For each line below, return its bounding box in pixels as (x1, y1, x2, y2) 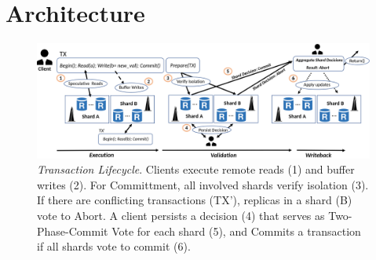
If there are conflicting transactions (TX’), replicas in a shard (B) (37, 192, 352, 208)
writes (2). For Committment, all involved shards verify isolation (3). (37, 176, 369, 192)
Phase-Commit (37, 222, 108, 239)
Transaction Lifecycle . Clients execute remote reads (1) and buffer (37, 161, 355, 178)
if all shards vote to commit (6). (37, 238, 191, 255)
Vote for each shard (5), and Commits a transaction (111, 222, 361, 239)
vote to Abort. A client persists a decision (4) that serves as (37, 207, 325, 224)
